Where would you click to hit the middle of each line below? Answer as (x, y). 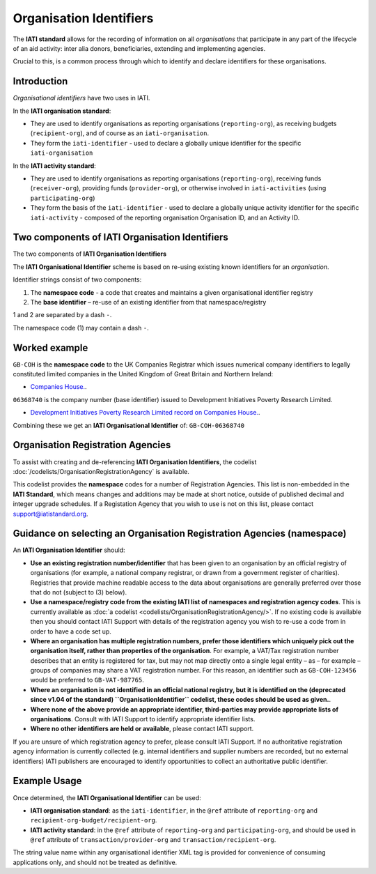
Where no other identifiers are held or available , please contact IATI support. (142, 729)
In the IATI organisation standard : (62, 111)
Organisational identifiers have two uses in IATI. (81, 98)
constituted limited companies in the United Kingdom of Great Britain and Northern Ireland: (143, 374)
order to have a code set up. (71, 631)
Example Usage (47, 781)
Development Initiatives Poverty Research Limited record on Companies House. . (145, 413)
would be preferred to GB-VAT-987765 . (87, 680)
